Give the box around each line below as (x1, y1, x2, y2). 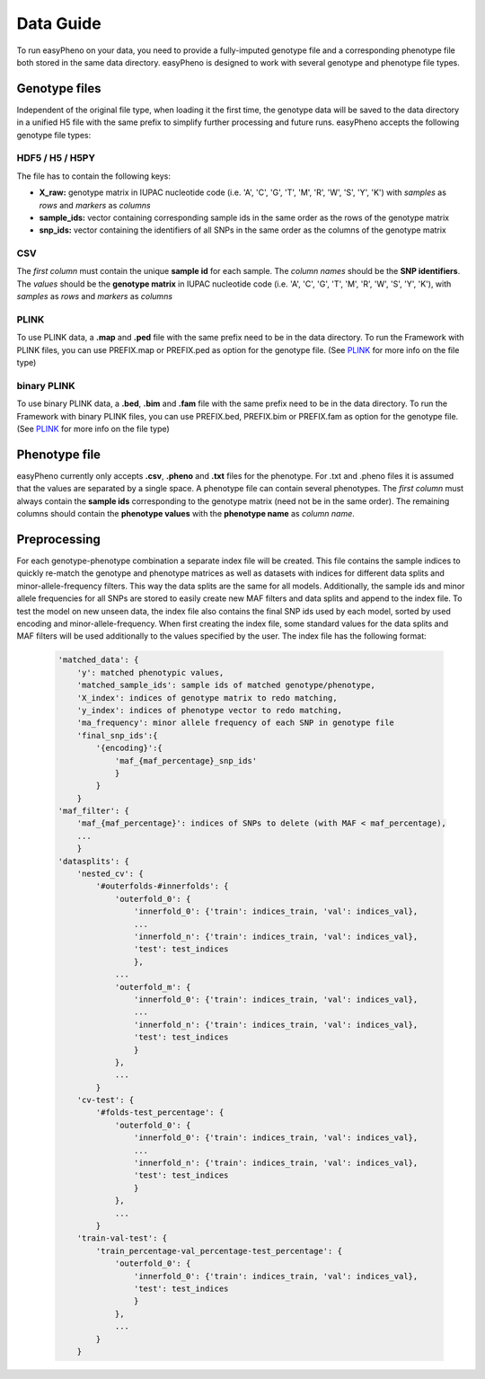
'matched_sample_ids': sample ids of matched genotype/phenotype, (76, 680, 376, 691)
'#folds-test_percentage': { (95, 1108, 225, 1118)
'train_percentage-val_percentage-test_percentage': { (95, 1245, 343, 1256)
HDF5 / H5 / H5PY (16, 152, 96, 164)
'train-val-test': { (76, 1233, 168, 1243)
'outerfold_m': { (114, 982, 191, 992)
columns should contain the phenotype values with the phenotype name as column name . (16, 508, 355, 519)
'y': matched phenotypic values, (76, 667, 225, 677)
